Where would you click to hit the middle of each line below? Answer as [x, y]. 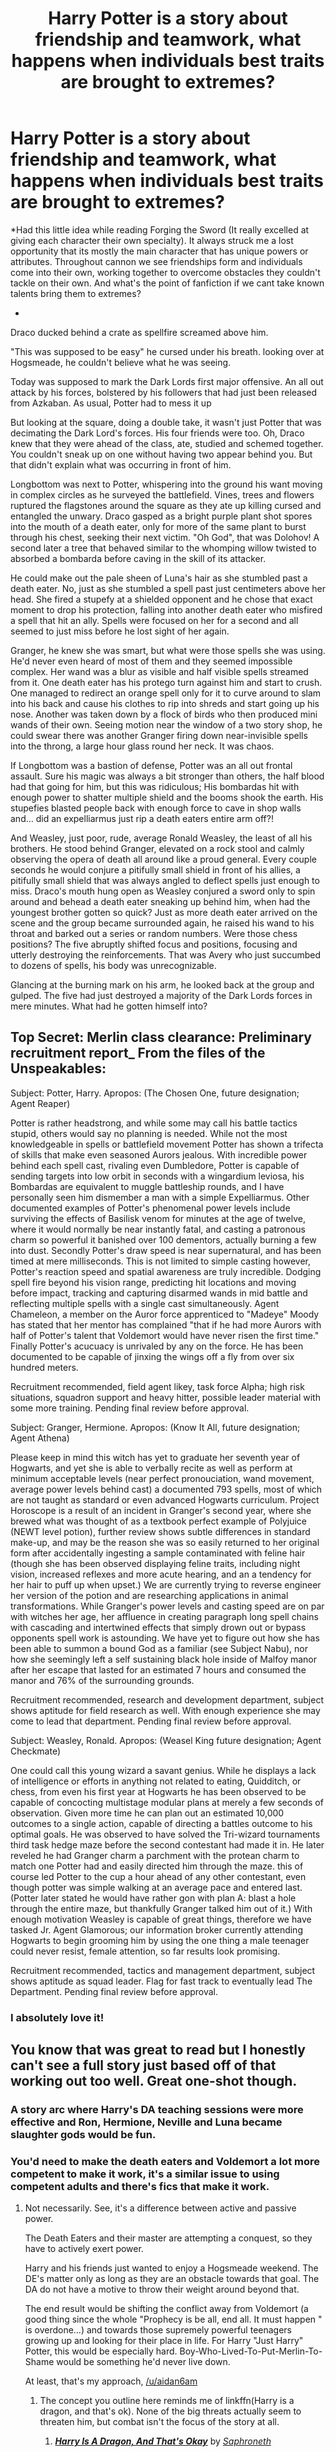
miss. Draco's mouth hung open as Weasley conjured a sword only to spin [163, 891]
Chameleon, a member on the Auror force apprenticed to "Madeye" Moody [165, 1314]
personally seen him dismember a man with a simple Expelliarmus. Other [160, 1197]
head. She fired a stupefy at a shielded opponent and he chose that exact [161, 599]
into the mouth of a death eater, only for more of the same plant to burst [158, 526]
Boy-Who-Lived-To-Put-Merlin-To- [251, 2351]
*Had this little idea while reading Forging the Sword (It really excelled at [160, 229]
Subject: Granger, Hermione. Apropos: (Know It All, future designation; [155, 1427]
